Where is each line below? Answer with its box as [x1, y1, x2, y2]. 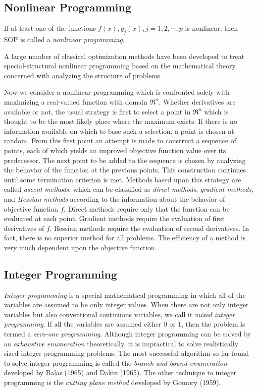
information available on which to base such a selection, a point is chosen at [4, 125, 234, 136]
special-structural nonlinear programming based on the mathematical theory [4, 60, 236, 71]
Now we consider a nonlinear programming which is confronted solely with [4, 87, 230, 97]
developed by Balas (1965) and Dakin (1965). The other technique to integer [4, 367, 237, 378]
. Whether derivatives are [158, 96, 236, 107]
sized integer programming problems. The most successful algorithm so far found [4, 348, 249, 358]
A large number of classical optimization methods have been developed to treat [4, 51, 245, 61]
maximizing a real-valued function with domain [4, 96, 148, 107]
